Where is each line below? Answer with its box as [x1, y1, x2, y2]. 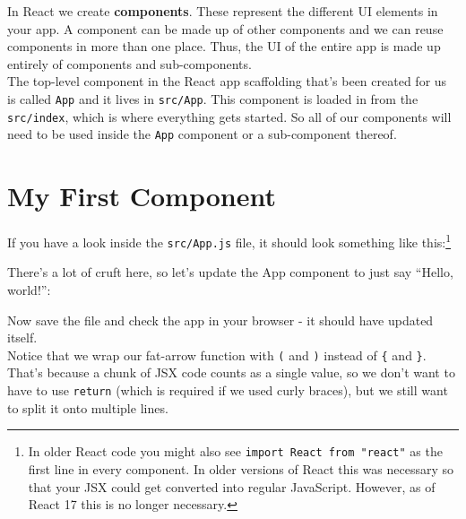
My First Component [7, 177, 276, 214]
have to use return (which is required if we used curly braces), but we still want [7, 381, 448, 399]
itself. [7, 328, 38, 347]
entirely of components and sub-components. [7, 54, 252, 73]
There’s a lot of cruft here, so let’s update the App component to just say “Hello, [7, 263, 453, 281]
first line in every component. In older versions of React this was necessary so [28, 459, 454, 478]
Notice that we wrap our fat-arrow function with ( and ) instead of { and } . [7, 345, 427, 364]
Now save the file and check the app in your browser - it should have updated [7, 310, 434, 329]
